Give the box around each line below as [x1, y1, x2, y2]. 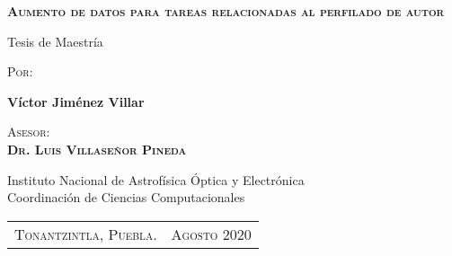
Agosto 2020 [171, 223, 252, 244]
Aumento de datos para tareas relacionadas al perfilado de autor [7, 2, 445, 20]
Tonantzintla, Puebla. [14, 223, 157, 244]
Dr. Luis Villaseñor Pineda [7, 139, 187, 158]
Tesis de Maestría [7, 31, 103, 50]
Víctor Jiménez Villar [7, 92, 145, 110]
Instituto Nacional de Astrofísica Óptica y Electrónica [7, 170, 305, 189]
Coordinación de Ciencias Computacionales [7, 188, 245, 207]
